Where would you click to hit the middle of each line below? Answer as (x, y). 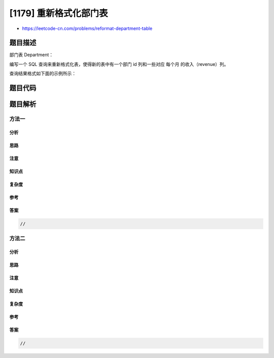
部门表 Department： (31, 55)
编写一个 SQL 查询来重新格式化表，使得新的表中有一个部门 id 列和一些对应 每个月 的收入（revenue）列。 (119, 64)
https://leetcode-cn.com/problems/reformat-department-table (87, 28)
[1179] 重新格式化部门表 (59, 13)
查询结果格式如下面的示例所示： (43, 74)
